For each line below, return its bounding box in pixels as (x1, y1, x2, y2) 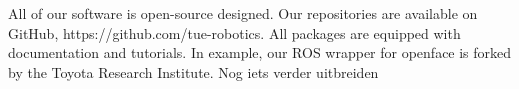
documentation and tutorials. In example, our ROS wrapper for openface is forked (8, 42, 512, 63)
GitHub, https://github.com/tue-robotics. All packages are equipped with (8, 22, 461, 43)
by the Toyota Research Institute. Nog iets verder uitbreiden (8, 61, 379, 82)
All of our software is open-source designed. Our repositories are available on (8, 3, 478, 23)
